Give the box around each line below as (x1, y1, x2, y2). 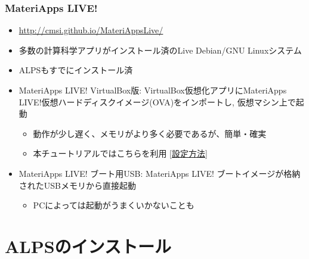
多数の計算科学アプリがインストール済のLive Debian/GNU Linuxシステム (18, 43, 302, 56)
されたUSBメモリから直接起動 (18, 179, 136, 191)
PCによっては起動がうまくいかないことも (33, 199, 194, 211)
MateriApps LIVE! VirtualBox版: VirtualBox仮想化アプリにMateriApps (18, 84, 287, 96)
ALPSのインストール (5, 233, 172, 258)
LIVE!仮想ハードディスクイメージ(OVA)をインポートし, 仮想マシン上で (18, 95, 296, 108)
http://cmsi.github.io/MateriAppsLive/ (18, 24, 163, 36)
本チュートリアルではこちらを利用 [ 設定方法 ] (33, 147, 208, 160)
